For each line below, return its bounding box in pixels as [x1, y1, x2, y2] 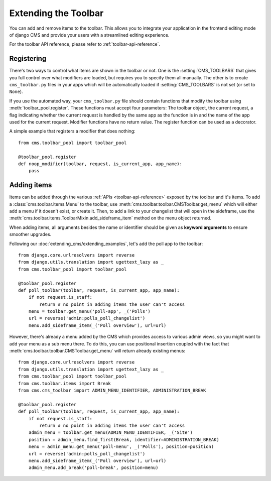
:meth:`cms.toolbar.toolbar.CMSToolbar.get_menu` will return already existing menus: [9, 348, 186, 354]
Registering [9, 54, 47, 63]
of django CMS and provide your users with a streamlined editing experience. [9, 32, 170, 38]
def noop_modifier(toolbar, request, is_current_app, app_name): [18, 161, 183, 167]
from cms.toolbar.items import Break [18, 381, 111, 386]
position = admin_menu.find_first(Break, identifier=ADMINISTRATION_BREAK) [28, 437, 219, 442]
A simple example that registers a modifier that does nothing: [9, 128, 135, 134]
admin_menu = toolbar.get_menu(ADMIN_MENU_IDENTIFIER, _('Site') [28, 430, 193, 435]
